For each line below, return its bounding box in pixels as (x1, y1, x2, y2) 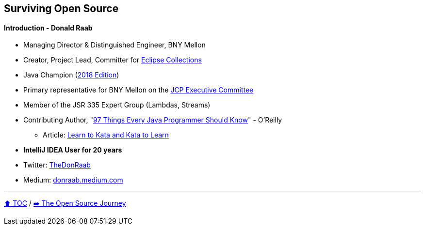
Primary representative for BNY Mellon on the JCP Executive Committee (23, 86, 254, 94)
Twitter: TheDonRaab (23, 161, 91, 169)
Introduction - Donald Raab (4, 23, 93, 32)
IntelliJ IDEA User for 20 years (23, 146, 122, 154)
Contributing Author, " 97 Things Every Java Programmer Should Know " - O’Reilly (23, 116, 282, 124)
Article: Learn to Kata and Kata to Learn (43, 131, 169, 139)
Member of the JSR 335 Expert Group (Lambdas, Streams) (23, 101, 211, 109)
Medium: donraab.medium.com (23, 176, 123, 184)
